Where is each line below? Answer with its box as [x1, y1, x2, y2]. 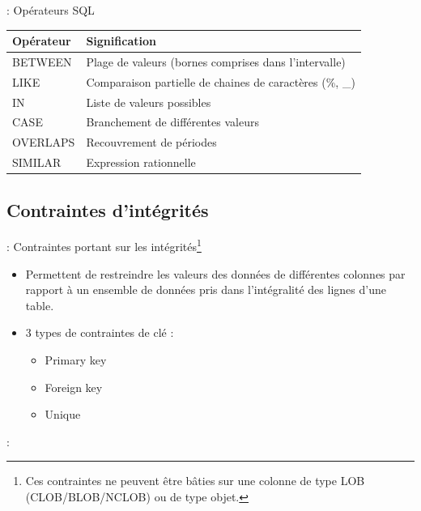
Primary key [45, 351, 107, 368]
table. [25, 296, 54, 313]
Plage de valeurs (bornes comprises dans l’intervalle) [86, 53, 346, 70]
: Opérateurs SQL [6, 2, 95, 18]
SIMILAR [12, 154, 62, 171]
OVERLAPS [12, 134, 75, 151]
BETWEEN [12, 53, 72, 70]
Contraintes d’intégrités [6, 197, 209, 222]
